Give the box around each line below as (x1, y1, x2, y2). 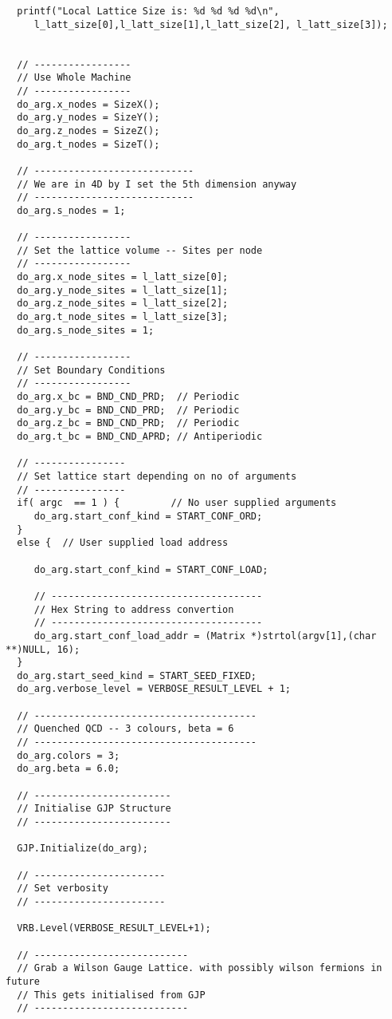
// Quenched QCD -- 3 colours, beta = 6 (17, 723, 234, 735)
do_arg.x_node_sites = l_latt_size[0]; (17, 271, 229, 283)
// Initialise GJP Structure (17, 803, 171, 815)
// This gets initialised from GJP (17, 989, 206, 1001)
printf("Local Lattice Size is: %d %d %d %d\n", (17, 6, 280, 17)
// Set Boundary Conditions (17, 364, 166, 376)
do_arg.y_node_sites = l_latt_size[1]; (17, 284, 229, 296)
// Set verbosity (17, 883, 108, 895)
